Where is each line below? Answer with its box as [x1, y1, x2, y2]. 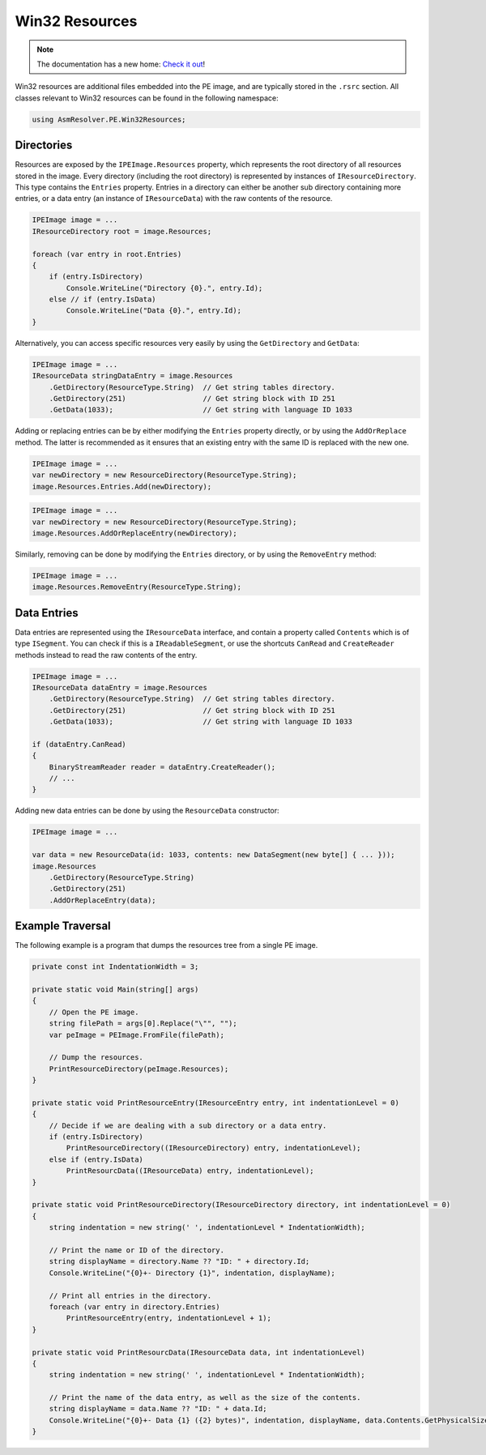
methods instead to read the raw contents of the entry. [15, 650, 198, 659]
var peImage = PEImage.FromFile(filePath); [49, 1030, 224, 1039]
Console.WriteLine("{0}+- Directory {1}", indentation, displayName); [49, 1268, 336, 1278]
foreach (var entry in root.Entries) [32, 250, 182, 258]
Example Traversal [15, 920, 111, 933]
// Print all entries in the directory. [49, 1291, 212, 1300]
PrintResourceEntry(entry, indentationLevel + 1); [66, 1313, 271, 1323]
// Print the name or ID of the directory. [49, 1246, 224, 1255]
